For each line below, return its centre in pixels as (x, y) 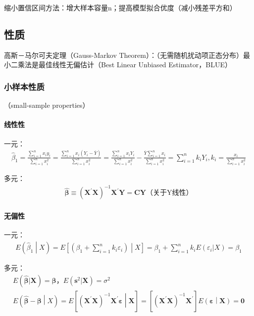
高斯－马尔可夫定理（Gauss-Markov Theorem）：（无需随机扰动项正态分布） (124, 55)
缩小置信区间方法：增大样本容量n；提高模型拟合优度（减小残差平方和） (120, 7)
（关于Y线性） (169, 193)
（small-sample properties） (47, 105)
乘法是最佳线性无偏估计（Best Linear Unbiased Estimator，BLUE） (125, 65)
